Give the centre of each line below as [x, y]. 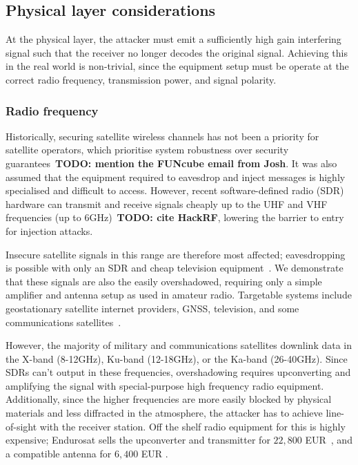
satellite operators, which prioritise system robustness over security [147, 150]
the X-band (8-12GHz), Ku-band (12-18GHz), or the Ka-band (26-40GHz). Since [177, 358]
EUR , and [329, 440]
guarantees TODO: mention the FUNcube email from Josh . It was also [171, 163]
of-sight [21, 426]
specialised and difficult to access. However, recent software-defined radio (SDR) [175, 190]
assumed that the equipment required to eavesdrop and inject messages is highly [176, 177]
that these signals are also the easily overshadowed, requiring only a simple [164, 281]
